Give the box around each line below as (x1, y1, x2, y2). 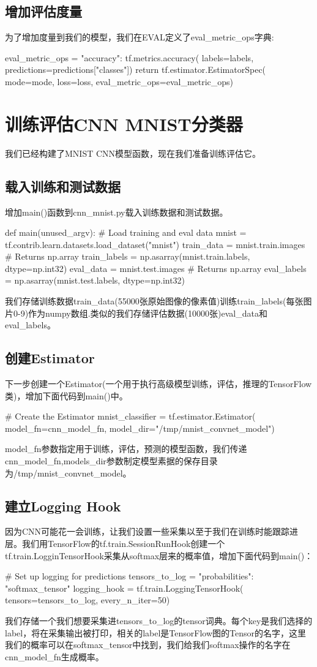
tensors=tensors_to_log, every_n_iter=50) (5, 594, 170, 606)
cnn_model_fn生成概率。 (5, 650, 104, 663)
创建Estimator (5, 349, 95, 367)
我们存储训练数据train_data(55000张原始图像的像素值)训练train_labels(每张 (5, 295, 304, 307)
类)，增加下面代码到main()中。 (5, 389, 128, 402)
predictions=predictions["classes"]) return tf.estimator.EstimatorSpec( (5, 63, 266, 76)
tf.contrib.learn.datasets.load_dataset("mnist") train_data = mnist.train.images (5, 238, 305, 251)
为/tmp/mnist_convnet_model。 (5, 466, 132, 479)
